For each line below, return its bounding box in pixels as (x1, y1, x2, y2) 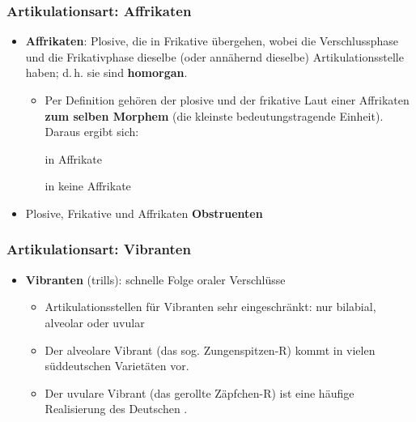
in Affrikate (45, 150, 103, 167)
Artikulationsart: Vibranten (6, 239, 191, 259)
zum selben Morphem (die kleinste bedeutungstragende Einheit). (45, 107, 384, 124)
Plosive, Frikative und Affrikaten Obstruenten (25, 204, 263, 221)
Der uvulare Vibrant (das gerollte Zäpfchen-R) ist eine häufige (45, 384, 354, 401)
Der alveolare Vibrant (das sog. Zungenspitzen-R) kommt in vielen (45, 341, 376, 358)
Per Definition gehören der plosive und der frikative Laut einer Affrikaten (45, 92, 410, 108)
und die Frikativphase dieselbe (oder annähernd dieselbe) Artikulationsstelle (25, 48, 404, 65)
